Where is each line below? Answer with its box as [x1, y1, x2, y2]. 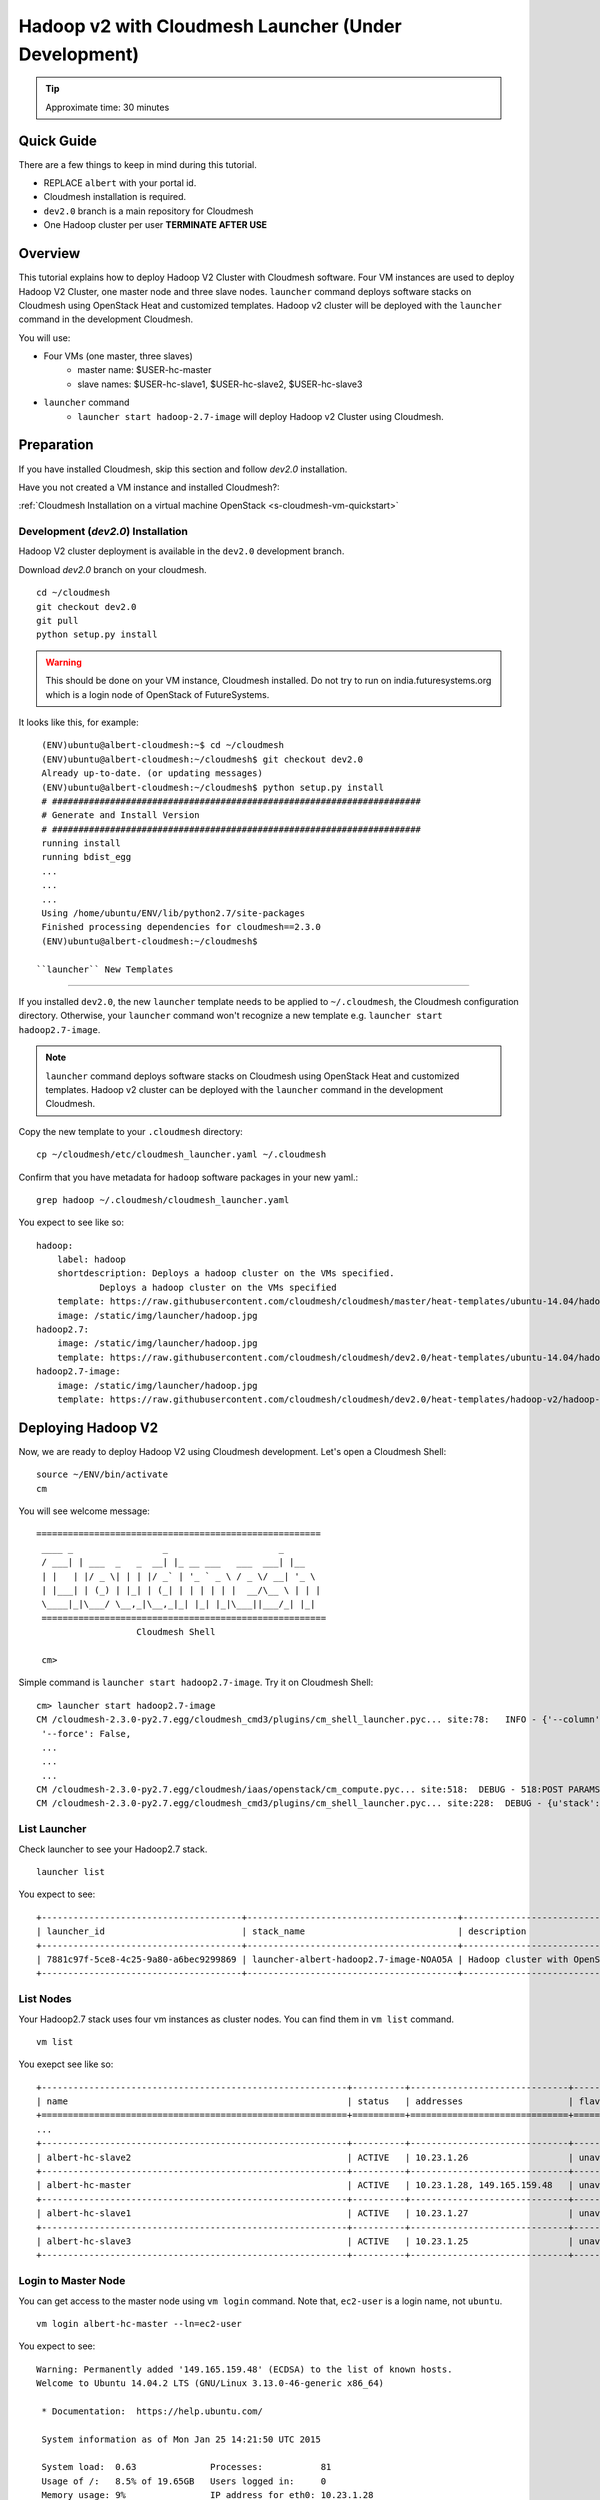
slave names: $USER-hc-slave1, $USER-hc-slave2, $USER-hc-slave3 [77, 378, 363, 390]
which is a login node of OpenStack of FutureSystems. [45, 688, 270, 700]
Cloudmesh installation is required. [43, 191, 187, 203]
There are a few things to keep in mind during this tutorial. [18, 158, 257, 170]
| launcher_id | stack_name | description [36, 1926, 527, 1937]
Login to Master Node [18, 2274, 126, 2288]
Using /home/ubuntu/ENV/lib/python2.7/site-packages [41, 908, 305, 919]
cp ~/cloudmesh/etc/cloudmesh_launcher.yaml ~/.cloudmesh [36, 1149, 327, 1160]
